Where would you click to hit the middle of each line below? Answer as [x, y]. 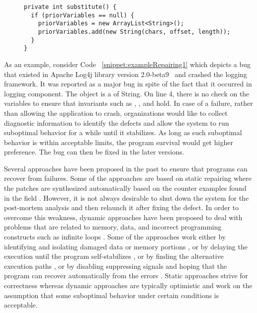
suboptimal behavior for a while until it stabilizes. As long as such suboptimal [123, 132]
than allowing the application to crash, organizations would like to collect [116, 113]
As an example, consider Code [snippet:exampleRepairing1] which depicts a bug [128, 64]
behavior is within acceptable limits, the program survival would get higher [119, 142]
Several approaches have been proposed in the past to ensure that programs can [126, 168]
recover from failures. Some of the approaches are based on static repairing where [128, 178]
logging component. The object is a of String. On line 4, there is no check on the [127, 93]
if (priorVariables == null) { [83, 15]
